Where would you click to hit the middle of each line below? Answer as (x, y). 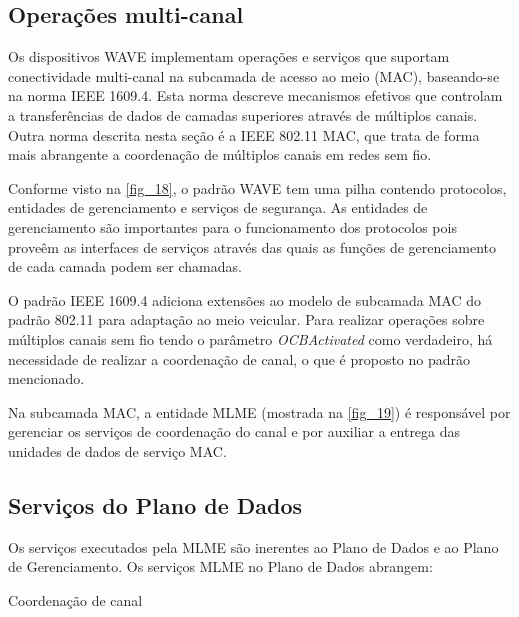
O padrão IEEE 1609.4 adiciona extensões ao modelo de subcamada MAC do (244, 299)
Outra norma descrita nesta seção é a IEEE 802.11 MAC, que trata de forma (244, 134)
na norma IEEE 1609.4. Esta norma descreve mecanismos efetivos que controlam (255, 95)
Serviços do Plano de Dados (155, 504)
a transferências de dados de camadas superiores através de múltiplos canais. (243, 114)
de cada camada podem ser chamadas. (125, 266)
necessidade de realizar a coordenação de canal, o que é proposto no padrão (239, 358)
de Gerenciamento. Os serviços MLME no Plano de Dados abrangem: (220, 566)
